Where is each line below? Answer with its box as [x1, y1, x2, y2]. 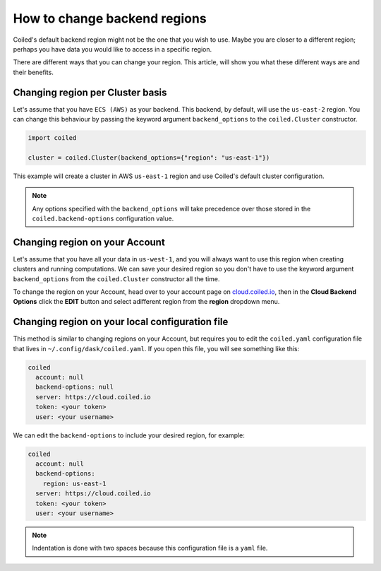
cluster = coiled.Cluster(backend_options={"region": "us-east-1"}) [28, 153, 270, 162]
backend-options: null [35, 383, 114, 392]
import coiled [28, 134, 77, 141]
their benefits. [13, 68, 54, 76]
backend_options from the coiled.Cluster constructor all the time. [13, 274, 220, 283]
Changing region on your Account [13, 236, 165, 248]
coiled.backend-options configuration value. [32, 214, 174, 223]
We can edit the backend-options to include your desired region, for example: [13, 431, 245, 440]
